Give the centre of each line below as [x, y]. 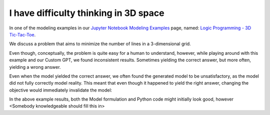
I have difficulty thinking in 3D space [87, 13]
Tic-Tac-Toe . [22, 34]
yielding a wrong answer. [35, 67]
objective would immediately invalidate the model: [61, 90]
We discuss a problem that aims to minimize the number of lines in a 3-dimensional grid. [100, 44]
